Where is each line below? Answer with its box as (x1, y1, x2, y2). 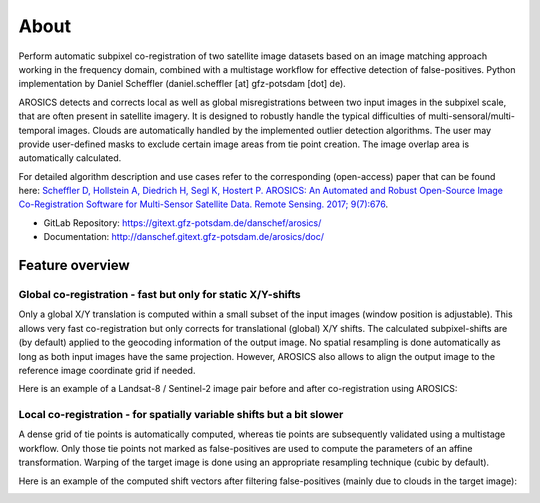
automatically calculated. (18, 152, 122, 164)
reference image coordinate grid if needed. (18, 364, 196, 376)
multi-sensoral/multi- (428, 110, 515, 122)
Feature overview (18, 257, 130, 274)
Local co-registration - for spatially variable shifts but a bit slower (18, 408, 344, 422)
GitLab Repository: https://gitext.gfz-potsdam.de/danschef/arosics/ (43, 216, 322, 229)
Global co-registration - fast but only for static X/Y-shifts (18, 288, 301, 302)
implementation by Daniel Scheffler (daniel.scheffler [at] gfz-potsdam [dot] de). (18, 78, 347, 90)
